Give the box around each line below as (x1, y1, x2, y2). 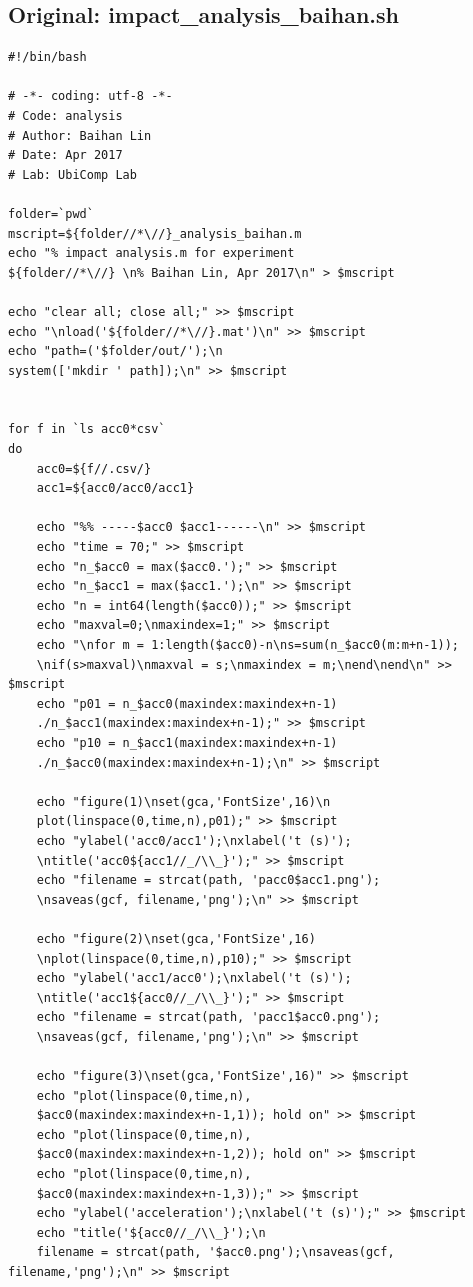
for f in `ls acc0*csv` (8, 422, 166, 437)
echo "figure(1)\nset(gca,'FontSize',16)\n (36, 794, 331, 809)
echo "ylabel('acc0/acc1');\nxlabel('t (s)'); (36, 833, 352, 848)
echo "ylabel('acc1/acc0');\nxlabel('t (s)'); (36, 971, 352, 986)
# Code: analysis (8, 108, 123, 123)
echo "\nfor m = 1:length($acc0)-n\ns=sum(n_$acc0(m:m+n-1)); (36, 638, 460, 653)
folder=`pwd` (8, 206, 94, 221)
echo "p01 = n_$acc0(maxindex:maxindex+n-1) (36, 696, 338, 711)
